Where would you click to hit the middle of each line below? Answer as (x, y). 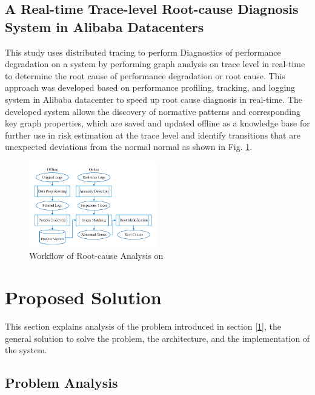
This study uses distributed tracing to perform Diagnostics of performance (143, 52)
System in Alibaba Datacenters (104, 26)
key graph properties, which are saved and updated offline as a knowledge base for (157, 123)
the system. (26, 350)
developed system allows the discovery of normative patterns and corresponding (153, 111)
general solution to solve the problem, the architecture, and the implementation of (157, 338)
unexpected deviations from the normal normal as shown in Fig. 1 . (129, 147)
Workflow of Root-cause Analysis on (96, 256)
